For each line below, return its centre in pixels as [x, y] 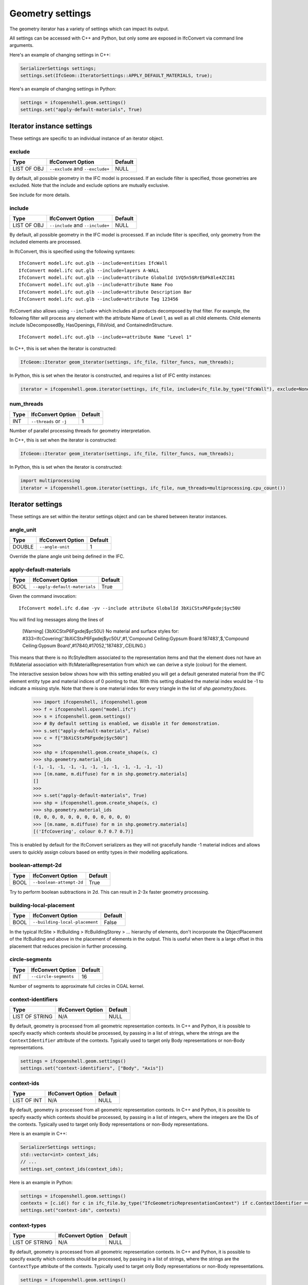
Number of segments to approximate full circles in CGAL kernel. [77, 986]
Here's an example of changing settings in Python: [63, 89]
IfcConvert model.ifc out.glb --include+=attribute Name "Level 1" [105, 337]
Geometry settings [50, 13]
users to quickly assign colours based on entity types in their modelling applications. [99, 852]
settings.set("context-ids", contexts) [70, 1210]
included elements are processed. [45, 242]
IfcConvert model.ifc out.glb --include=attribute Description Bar [105, 292]
